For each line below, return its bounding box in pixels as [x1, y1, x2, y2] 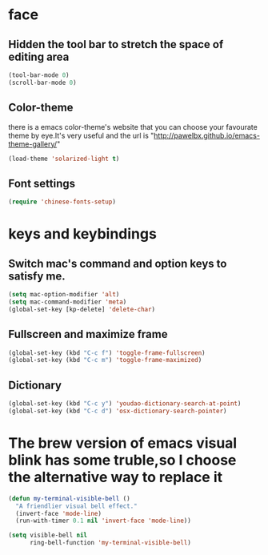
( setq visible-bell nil [8, 531, 88, 540]
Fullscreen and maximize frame [8, 328, 168, 341]
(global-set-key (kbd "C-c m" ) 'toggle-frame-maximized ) [8, 356, 202, 364]
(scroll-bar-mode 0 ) [8, 78, 78, 86]
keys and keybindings [8, 225, 158, 243]
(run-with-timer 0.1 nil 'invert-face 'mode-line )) [15, 517, 192, 525]
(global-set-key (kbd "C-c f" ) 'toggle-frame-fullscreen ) [8, 348, 206, 357]
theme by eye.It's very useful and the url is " [8, 131, 154, 140]
